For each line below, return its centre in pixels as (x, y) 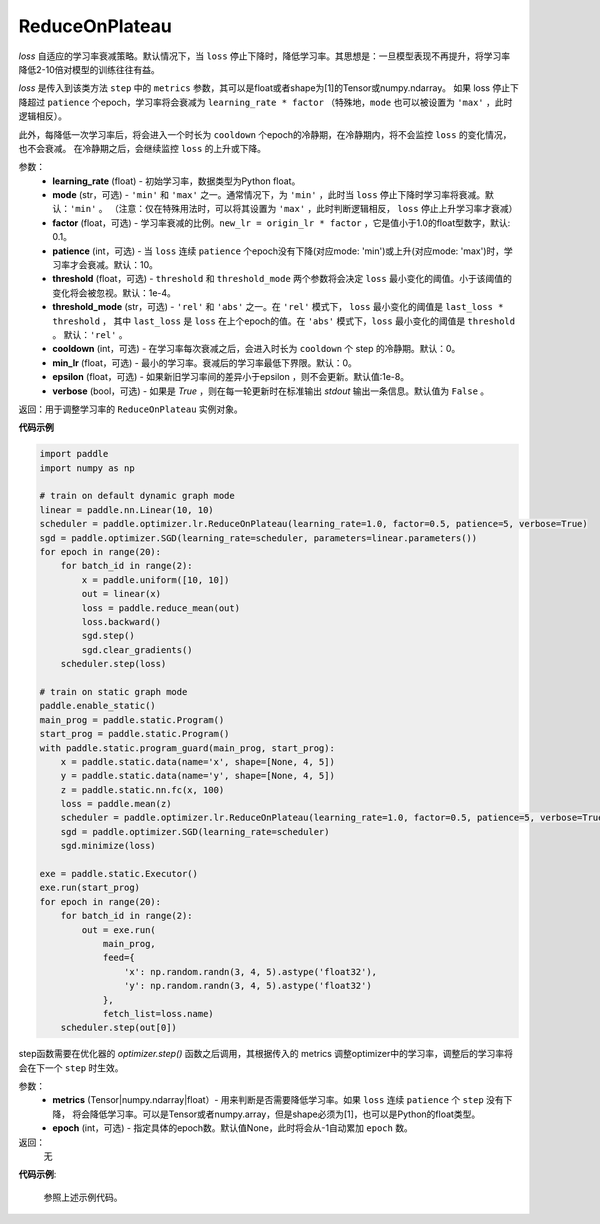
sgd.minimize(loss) (108, 846)
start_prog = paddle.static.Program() (134, 734)
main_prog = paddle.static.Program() (132, 719)
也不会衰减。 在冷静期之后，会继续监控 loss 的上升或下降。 (142, 148)
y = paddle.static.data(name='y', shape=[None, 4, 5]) (197, 776)
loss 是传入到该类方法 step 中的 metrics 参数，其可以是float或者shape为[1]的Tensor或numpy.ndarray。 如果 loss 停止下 (268, 88)
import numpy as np (87, 468)
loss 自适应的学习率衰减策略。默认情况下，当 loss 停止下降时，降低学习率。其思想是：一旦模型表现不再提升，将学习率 (264, 56)
